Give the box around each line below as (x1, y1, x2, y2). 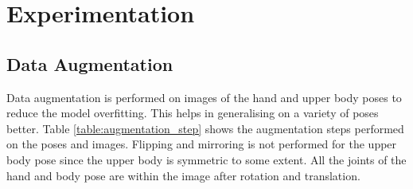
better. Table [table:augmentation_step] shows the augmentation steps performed (6, 120, 404, 136)
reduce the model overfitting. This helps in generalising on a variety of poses (6, 104, 379, 121)
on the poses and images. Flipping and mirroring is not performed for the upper (6, 136, 397, 152)
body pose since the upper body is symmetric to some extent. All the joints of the (6, 151, 407, 167)
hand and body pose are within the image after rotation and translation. (6, 167, 360, 183)
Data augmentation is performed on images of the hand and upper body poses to (6, 89, 402, 105)
